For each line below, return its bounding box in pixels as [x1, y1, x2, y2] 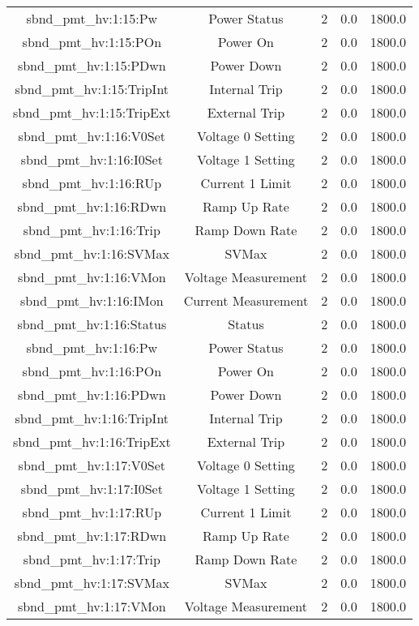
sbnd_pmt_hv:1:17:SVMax [14, 573, 169, 592]
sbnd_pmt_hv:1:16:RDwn [17, 197, 167, 216]
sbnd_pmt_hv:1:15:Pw [26, 9, 158, 28]
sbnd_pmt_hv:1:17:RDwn [17, 526, 167, 545]
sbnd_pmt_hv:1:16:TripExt [13, 432, 171, 451]
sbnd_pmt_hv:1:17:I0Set [20, 479, 163, 498]
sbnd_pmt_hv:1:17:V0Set [18, 456, 166, 474]
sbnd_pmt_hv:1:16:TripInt [15, 409, 169, 427]
